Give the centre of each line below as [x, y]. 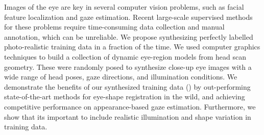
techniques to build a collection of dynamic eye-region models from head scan [125, 56]
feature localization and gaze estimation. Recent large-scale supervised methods [128, 17]
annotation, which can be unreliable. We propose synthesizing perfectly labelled [129, 36]
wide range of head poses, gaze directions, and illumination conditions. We [121, 77]
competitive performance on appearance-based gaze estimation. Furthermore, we [130, 106]
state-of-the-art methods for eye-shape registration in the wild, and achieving [125, 97]
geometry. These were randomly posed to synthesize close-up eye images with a [128, 66]
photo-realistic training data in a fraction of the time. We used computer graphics [132, 47]
